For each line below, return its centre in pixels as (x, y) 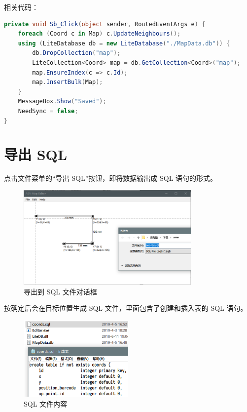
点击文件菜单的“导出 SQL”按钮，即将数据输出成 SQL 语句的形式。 (111, 178)
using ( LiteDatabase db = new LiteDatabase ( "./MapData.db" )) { (124, 43)
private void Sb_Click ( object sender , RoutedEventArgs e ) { (105, 24)
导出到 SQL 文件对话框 (60, 291)
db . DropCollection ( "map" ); (76, 53)
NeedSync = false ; (48, 111)
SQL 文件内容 (46, 403)
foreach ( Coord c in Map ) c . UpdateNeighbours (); (99, 34)
